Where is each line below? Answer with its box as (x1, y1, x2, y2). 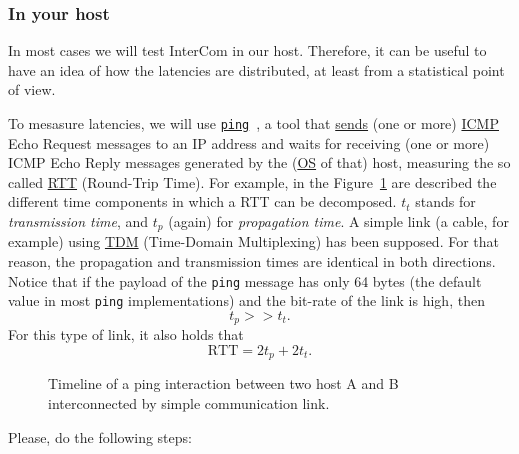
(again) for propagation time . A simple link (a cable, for (168, 211, 509, 232)
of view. (8, 79, 56, 100)
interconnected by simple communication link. (48, 393, 330, 414)
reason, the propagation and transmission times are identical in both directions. (8, 251, 496, 272)
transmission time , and (8, 211, 149, 232)
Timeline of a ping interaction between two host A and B (48, 373, 399, 394)
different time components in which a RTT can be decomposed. (8, 191, 397, 212)
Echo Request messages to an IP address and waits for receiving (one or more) (8, 132, 490, 153)
